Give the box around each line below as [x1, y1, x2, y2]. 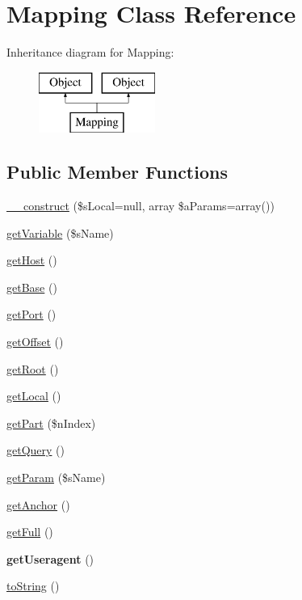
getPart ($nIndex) [6, 414, 96, 431]
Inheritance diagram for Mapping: [6, 44, 174, 61]
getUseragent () [6, 550, 94, 567]
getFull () [6, 523, 53, 540]
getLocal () [6, 387, 61, 404]
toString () [6, 577, 60, 594]
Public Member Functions [6, 159, 228, 184]
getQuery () [6, 442, 65, 458]
